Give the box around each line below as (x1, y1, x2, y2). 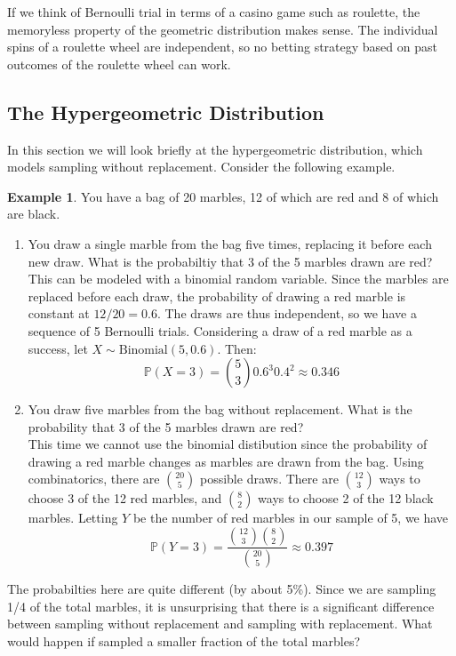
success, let (28, 339, 88, 357)
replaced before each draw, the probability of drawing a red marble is (28, 286, 406, 305)
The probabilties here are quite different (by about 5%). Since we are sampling (7, 579, 436, 597)
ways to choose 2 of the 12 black (258, 489, 434, 508)
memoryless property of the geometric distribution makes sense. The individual (7, 20, 438, 38)
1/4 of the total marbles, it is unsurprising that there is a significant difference (7, 596, 435, 615)
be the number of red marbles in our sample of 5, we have (132, 508, 449, 527)
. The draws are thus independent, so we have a (156, 304, 417, 323)
